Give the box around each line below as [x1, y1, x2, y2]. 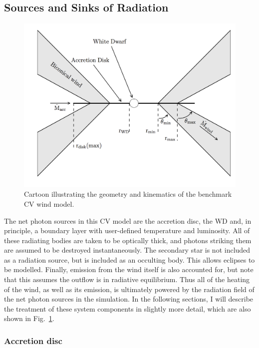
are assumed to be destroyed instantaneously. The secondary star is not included [4, 245, 251, 255]
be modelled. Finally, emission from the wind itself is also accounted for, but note [4, 264, 254, 275]
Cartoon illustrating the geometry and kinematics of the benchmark [24, 189, 232, 199]
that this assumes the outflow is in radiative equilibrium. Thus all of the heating [4, 274, 250, 285]
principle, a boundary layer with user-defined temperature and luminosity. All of [4, 225, 250, 236]
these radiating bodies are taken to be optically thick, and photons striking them [4, 235, 252, 245]
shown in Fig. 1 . [4, 313, 54, 324]
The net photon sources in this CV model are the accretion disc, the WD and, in [4, 215, 252, 226]
